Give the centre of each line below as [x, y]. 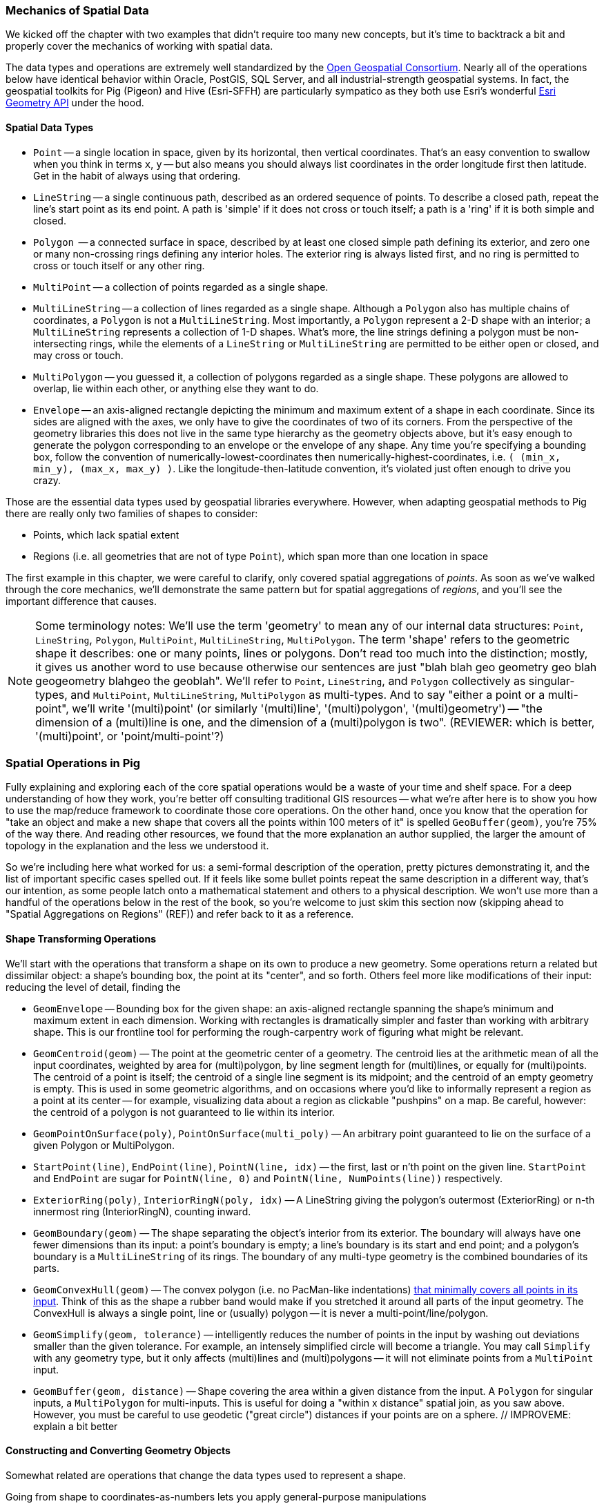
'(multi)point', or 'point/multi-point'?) [130, 736]
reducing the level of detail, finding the [93, 987]
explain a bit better [76, 1426]
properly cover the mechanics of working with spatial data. [139, 46]
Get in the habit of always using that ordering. [137, 175]
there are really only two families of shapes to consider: [132, 513]
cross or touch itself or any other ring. [119, 265]
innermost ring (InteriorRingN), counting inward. [142, 1211]
